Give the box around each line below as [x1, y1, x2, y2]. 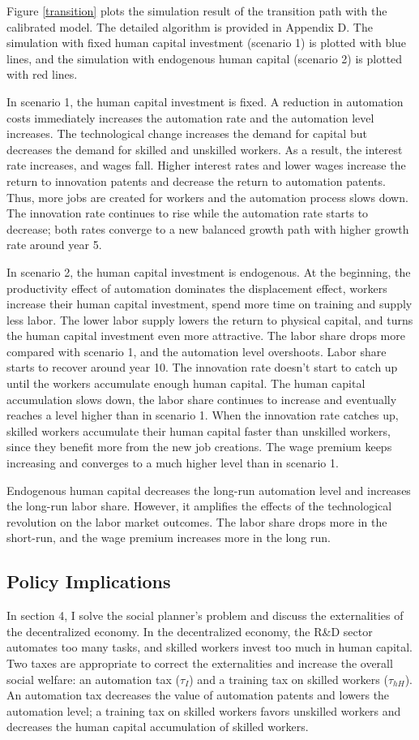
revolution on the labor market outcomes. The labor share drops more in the [6, 513, 387, 530]
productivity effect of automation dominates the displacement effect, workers [6, 279, 387, 296]
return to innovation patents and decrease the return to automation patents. [6, 172, 386, 189]
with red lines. [6, 66, 78, 83]
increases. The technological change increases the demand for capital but [6, 125, 367, 142]
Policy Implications [6, 569, 171, 594]
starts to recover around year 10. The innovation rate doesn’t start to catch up [6, 359, 398, 376]
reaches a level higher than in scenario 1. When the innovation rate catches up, [6, 407, 399, 424]
